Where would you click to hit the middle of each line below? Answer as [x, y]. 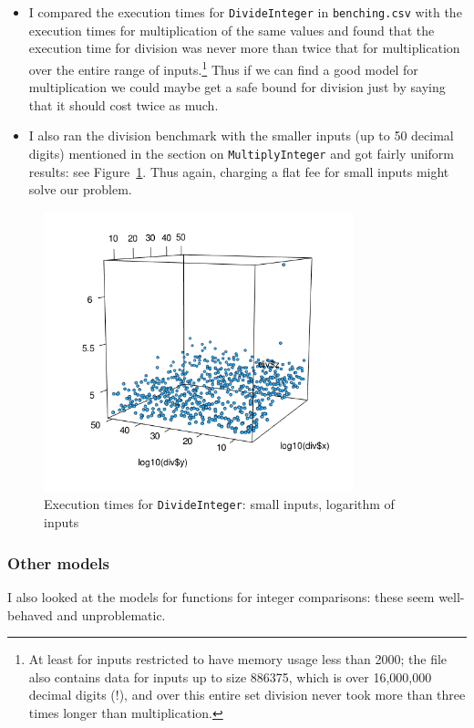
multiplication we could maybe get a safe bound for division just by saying [237, 87]
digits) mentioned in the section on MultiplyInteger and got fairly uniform [242, 153]
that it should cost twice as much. [124, 104]
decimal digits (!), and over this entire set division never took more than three [247, 695]
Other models [58, 562]
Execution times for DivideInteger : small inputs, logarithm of [219, 504]
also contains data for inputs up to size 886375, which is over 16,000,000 [230, 676]
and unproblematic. [111, 614]
